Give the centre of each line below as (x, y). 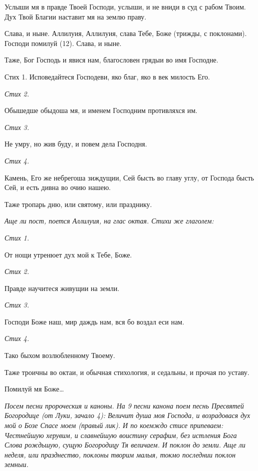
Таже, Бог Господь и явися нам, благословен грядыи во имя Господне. (112, 60)
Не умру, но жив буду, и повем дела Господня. (76, 144)
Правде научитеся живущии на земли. (62, 288)
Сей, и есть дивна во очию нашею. (58, 187)
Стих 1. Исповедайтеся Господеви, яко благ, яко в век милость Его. (107, 76)
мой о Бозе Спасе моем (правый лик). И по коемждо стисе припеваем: (114, 425)
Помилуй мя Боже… (34, 389)
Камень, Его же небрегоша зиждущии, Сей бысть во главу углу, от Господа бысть (129, 177)
